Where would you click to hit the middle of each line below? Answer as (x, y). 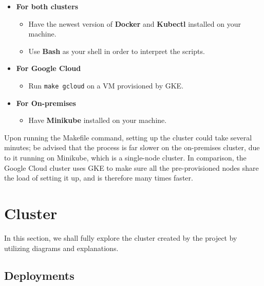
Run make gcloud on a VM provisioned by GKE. (106, 85)
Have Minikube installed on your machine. (98, 120)
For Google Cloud (49, 68)
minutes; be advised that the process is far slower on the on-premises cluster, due (132, 147)
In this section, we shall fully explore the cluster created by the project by (121, 237)
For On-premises (46, 103)
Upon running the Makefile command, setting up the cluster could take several (128, 137)
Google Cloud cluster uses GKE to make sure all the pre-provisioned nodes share (131, 167)
